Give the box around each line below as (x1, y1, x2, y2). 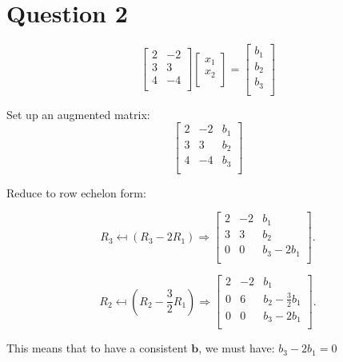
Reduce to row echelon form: (6, 184, 146, 201)
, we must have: (198, 340, 275, 356)
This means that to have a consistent (6, 340, 188, 356)
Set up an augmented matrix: (6, 105, 150, 122)
